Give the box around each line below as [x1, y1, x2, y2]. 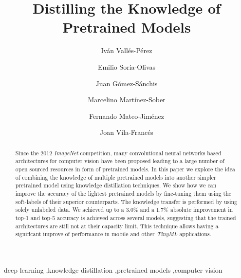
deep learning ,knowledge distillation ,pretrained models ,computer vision [4, 264, 222, 275]
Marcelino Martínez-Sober [88, 94, 166, 105]
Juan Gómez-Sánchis [95, 78, 158, 88]
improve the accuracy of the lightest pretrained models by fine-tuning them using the [15, 189, 232, 197]
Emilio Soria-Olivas [97, 61, 156, 72]
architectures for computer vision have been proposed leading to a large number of [15, 157, 224, 165]
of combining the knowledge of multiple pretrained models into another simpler [15, 173, 216, 181]
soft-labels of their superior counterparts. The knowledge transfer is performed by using [15, 197, 238, 205]
